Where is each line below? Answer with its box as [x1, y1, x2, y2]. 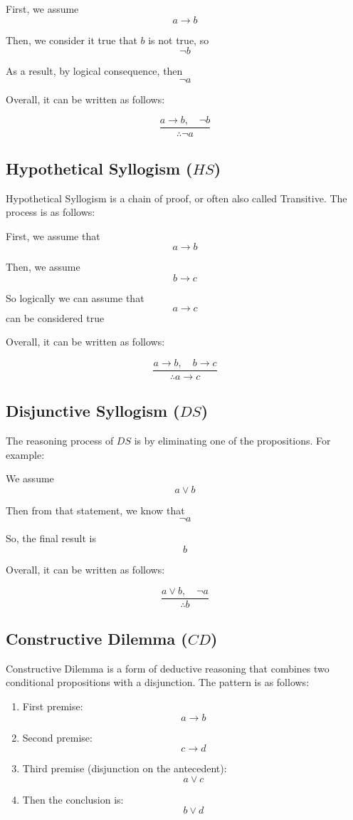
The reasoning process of [6, 433, 114, 448]
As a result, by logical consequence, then [6, 63, 183, 78]
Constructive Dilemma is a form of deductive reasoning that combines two [6, 660, 330, 675]
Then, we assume [6, 259, 80, 274]
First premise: [22, 699, 83, 714]
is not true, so [148, 32, 209, 47]
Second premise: [22, 730, 93, 744]
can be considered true [6, 310, 105, 325]
